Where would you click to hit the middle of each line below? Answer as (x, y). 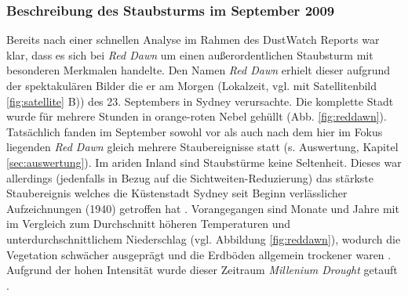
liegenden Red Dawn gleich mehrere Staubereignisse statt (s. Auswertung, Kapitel (202, 147)
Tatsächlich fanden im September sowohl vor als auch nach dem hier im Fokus (195, 131)
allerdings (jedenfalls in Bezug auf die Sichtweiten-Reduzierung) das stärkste (190, 177)
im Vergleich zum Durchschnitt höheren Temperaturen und (149, 224)
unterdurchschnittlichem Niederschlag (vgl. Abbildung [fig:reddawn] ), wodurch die (204, 238)
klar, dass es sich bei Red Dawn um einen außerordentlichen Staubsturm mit (190, 54)
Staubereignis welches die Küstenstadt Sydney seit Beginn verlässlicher (177, 193)
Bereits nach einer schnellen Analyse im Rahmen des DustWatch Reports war (193, 40)
